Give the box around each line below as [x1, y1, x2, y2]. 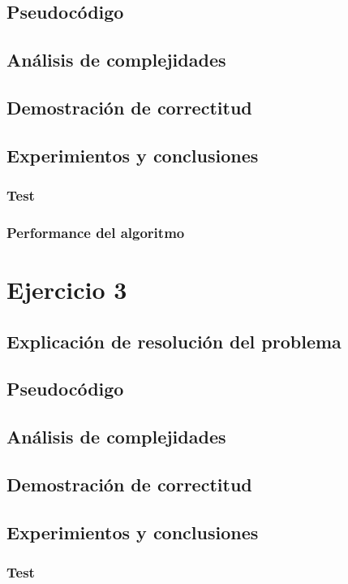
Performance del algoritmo [6, 222, 185, 242]
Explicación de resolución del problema [6, 328, 342, 353]
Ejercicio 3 [6, 273, 127, 305]
